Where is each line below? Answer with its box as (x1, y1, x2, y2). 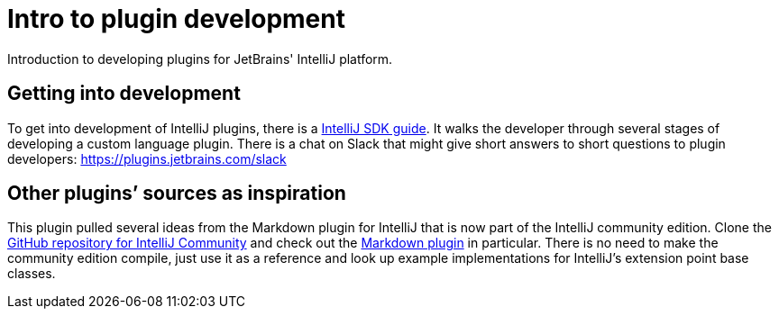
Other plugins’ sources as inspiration (7, 182, 346, 205)
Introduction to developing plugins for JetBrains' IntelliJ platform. (7, 50, 393, 67)
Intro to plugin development (7, 4, 345, 34)
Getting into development (7, 82, 241, 105)
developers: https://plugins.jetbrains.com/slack (7, 150, 287, 167)
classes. (7, 266, 56, 282)
